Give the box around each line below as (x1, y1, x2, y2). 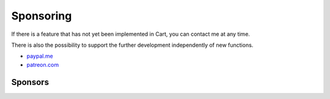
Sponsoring (11, 9, 72, 22)
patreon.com (26, 61, 59, 68)
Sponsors (11, 77, 49, 87)
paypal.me (26, 52, 53, 60)
